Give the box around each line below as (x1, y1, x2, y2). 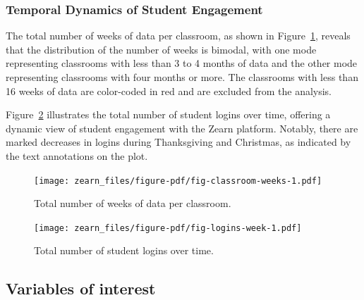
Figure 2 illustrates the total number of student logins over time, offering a (6, 107, 331, 122)
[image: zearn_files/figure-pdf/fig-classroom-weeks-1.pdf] (34, 175, 322, 186)
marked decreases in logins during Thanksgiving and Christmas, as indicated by (6, 135, 351, 149)
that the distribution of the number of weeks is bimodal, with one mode (6, 42, 317, 56)
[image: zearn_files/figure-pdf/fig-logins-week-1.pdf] (34, 223, 302, 233)
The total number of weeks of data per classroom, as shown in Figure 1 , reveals (6, 28, 351, 43)
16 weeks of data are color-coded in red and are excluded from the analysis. (6, 83, 332, 98)
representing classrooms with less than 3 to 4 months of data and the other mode (6, 56, 358, 70)
